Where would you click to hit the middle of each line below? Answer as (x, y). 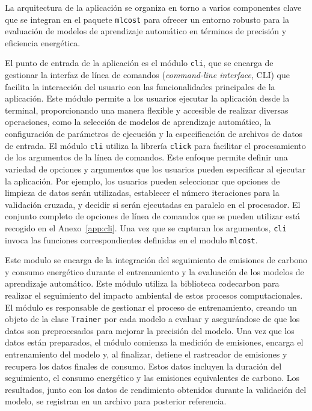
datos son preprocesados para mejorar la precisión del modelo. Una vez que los (150, 330)
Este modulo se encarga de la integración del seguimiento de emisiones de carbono (156, 260)
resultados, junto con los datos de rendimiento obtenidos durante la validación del (156, 389)
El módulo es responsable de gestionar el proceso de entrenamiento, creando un (151, 307)
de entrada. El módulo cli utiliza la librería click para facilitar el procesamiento (155, 145)
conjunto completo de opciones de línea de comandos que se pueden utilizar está (153, 216)
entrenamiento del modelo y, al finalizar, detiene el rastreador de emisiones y (146, 354)
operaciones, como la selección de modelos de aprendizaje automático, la (138, 122)
